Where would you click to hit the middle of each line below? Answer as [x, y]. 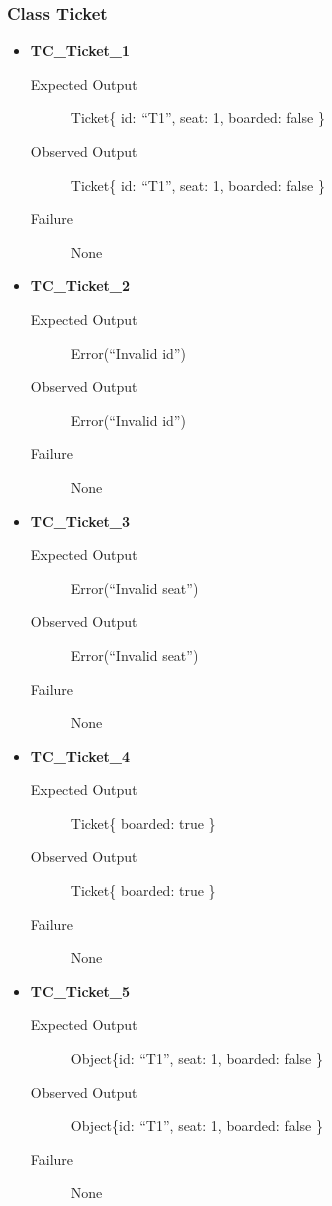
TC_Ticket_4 [80, 755]
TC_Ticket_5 [80, 990]
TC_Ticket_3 [80, 520]
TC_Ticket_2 [80, 285]
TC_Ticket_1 [80, 50]
